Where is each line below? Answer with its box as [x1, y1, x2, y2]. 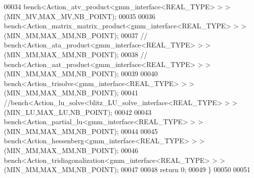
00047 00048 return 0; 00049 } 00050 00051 [121, 164, 251, 175]
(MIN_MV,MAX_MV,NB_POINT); [4, 11, 117, 21]
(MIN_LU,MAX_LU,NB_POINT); [4, 107, 113, 117]
